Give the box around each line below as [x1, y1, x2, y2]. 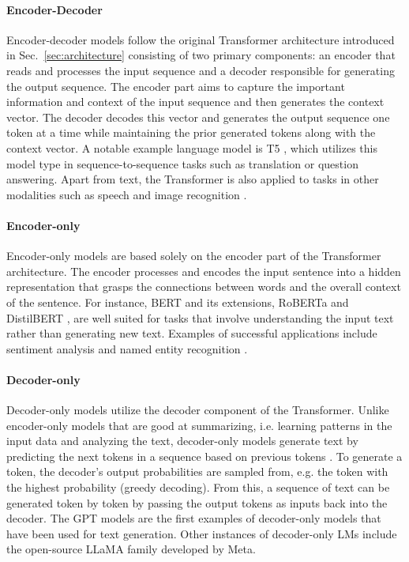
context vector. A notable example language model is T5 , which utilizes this [6, 139, 378, 156]
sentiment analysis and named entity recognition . [6, 340, 248, 356]
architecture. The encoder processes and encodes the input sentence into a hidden [6, 262, 401, 279]
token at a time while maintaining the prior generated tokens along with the [6, 124, 376, 141]
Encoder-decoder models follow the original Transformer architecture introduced [6, 31, 395, 47]
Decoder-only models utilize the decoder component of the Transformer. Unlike [6, 402, 389, 418]
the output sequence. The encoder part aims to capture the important [6, 77, 345, 94]
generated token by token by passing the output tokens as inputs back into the [6, 494, 388, 511]
